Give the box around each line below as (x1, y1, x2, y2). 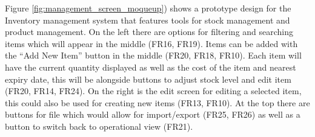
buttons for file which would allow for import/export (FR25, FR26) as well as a (5, 108, 300, 121)
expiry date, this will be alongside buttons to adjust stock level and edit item (5, 72, 291, 85)
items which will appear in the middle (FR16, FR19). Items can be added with (5, 37, 298, 49)
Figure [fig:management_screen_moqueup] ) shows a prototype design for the (5, 2, 291, 14)
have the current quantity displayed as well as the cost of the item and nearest (5, 60, 296, 73)
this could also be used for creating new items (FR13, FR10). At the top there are (5, 96, 310, 109)
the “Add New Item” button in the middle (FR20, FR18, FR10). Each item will (5, 49, 302, 62)
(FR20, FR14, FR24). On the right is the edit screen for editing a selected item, (5, 84, 302, 97)
